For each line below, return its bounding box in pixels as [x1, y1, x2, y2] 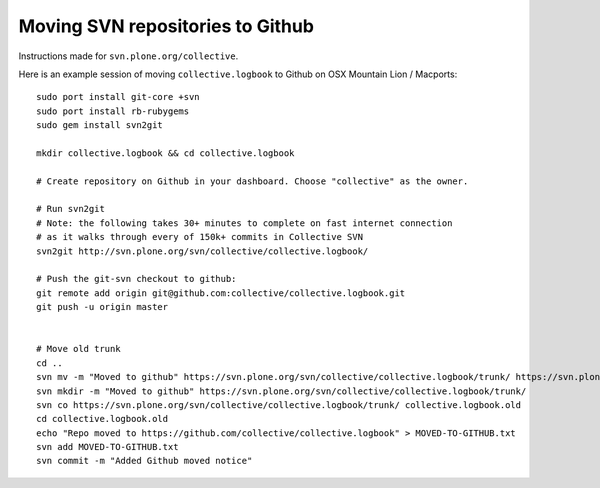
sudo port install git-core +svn [36, 91, 200, 103]
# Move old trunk [36, 343, 121, 355]
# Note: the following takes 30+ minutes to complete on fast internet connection [36, 217, 453, 229]
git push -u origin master [36, 301, 169, 313]
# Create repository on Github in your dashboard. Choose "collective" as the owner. [36, 175, 469, 187]
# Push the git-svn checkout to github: [36, 273, 237, 285]
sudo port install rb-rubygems [36, 105, 190, 117]
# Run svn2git [36, 203, 105, 215]
